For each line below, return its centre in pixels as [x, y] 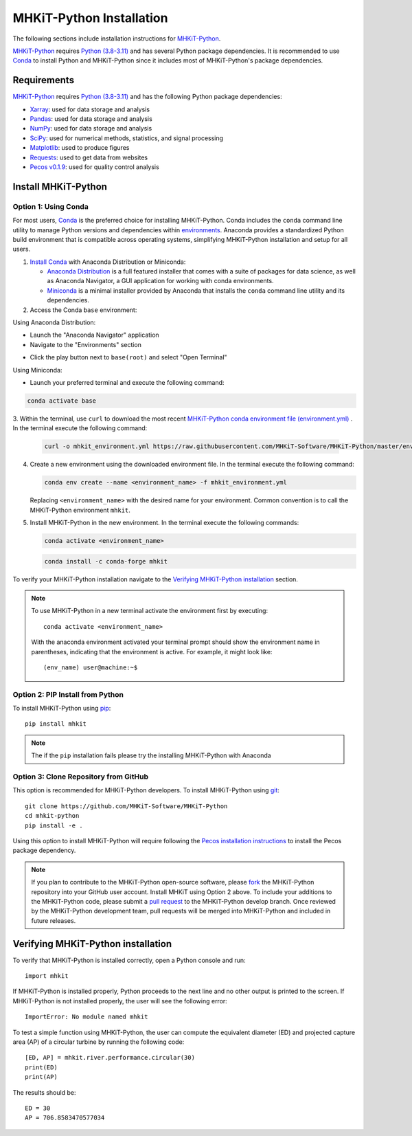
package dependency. [44, 850]
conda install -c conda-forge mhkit [106, 561]
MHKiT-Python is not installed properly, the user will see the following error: [120, 1001]
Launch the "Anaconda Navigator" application [94, 335]
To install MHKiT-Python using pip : [62, 709]
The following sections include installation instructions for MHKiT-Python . [117, 38]
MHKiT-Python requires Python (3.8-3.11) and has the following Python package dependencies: [147, 97]
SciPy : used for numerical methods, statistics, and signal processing [126, 138]
